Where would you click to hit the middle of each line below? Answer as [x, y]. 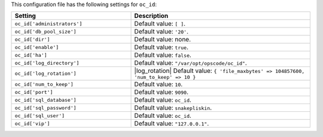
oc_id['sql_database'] [46, 100]
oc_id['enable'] [37, 47]
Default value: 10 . [159, 84]
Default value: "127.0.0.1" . [172, 124]
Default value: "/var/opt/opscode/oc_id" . [191, 63]
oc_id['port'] [34, 92]
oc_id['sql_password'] [46, 108]
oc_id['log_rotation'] [46, 74]
